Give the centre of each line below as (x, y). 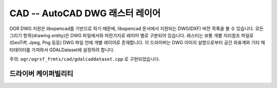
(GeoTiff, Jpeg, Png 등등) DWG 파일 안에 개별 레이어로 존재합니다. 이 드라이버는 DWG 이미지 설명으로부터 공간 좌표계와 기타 (135, 43)
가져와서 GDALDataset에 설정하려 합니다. (73, 50)
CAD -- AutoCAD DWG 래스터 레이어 (85, 13)
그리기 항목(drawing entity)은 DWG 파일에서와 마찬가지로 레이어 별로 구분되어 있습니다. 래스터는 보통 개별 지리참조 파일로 (132, 35)
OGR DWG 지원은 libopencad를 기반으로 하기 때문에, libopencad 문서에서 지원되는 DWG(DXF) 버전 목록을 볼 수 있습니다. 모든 (137, 28)
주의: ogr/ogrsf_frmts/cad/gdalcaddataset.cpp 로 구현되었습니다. (85, 59)
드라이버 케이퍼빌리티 (42, 74)
